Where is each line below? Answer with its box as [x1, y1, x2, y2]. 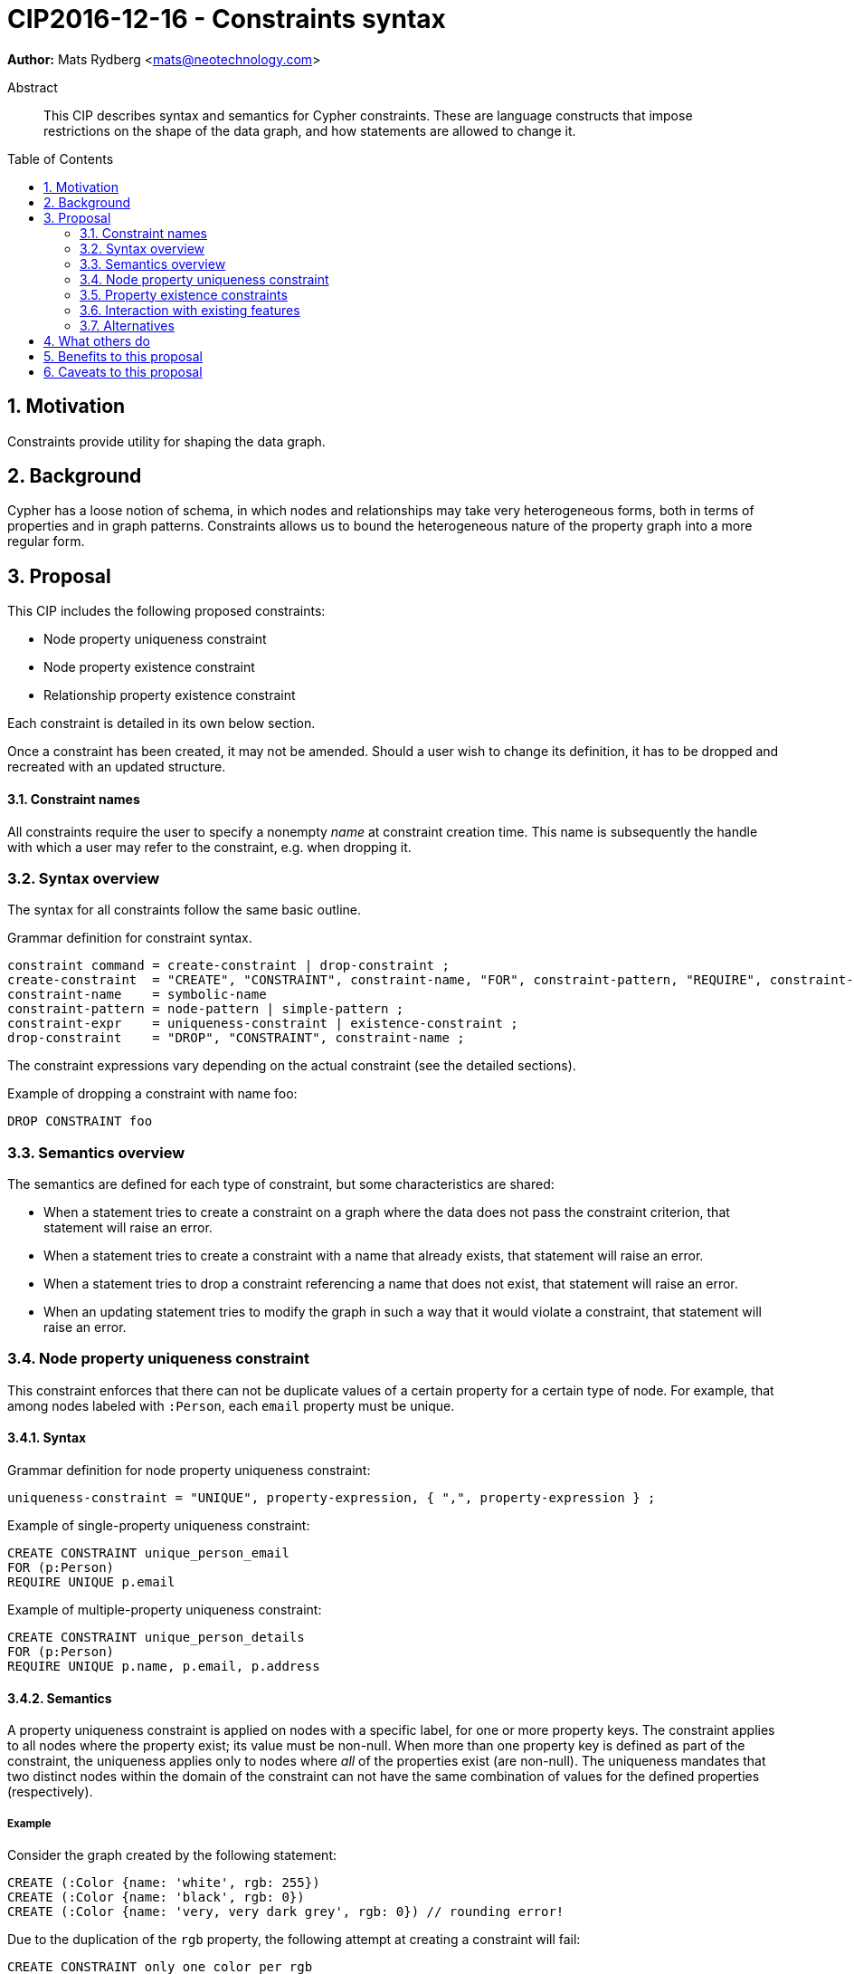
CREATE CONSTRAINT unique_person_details [7, 1629, 305, 1644]
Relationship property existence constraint [43, 687, 296, 704]
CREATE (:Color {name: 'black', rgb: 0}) [7, 1889, 305, 1904]
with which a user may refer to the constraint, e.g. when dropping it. [7, 838, 412, 855]
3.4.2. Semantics [7, 1690, 112, 1706]
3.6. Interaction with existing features [80, 302, 300, 318]
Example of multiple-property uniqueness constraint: [7, 1601, 322, 1617]
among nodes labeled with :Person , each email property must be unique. [7, 1397, 455, 1413]
